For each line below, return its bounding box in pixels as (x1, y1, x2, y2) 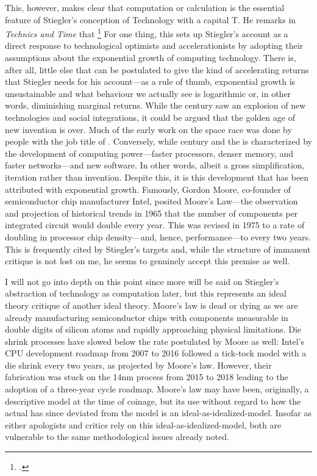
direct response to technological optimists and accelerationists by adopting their (5, 39, 304, 52)
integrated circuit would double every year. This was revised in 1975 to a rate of (5, 218, 305, 231)
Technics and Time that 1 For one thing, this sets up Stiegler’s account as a (5, 26, 288, 40)
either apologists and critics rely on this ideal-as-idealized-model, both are (5, 418, 282, 431)
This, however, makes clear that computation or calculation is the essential (5, 1, 285, 13)
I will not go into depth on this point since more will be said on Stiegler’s (5, 275, 279, 287)
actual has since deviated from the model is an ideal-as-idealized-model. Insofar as (5, 406, 312, 419)
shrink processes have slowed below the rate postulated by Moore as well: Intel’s (5, 334, 305, 347)
